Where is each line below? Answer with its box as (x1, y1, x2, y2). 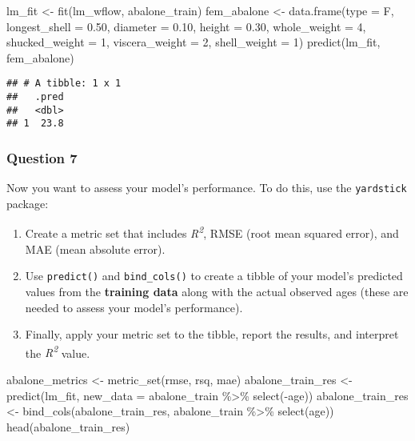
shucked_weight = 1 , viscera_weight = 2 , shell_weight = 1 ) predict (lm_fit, (6, 34, 381, 50)
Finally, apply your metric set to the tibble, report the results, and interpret (25, 326, 399, 343)
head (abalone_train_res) (6, 418, 130, 435)
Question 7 (6, 147, 78, 167)
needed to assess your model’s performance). (25, 299, 243, 315)
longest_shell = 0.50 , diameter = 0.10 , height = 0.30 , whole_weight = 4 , (6, 18, 366, 34)
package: (6, 194, 49, 211)
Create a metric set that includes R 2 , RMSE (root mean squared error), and (25, 223, 399, 242)
